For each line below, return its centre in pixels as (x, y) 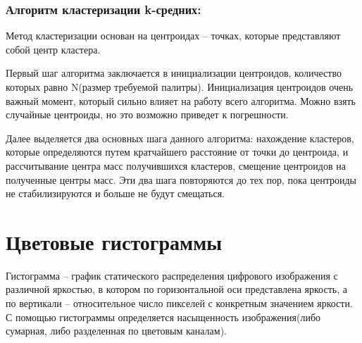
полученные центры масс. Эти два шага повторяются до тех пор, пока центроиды (181, 179)
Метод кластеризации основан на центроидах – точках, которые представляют (173, 36)
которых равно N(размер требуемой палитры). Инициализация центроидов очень (180, 87)
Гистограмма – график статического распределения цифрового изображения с (172, 275)
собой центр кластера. (53, 49)
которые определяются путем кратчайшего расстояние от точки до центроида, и (177, 152)
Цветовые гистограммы (114, 241)
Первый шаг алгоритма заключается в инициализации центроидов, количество (174, 73)
